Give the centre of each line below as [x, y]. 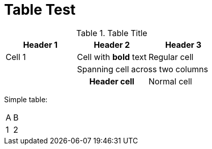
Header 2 [112, 44]
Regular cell [171, 57]
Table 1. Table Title [112, 33]
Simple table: [26, 99]
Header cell [112, 81]
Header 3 [183, 44]
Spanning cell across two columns [143, 69]
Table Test [40, 10]
